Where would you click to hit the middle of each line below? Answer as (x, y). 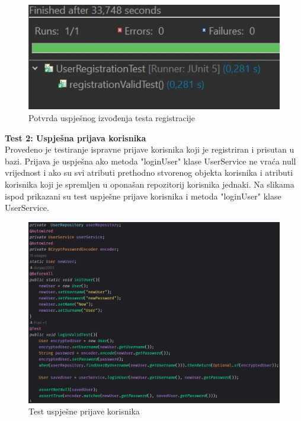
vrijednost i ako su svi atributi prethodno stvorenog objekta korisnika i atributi (149, 172)
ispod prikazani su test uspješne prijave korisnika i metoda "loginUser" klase (143, 196)
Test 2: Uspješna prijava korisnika (76, 137)
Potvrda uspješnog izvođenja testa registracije (112, 118)
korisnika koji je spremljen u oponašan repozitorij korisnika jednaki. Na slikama (150, 184)
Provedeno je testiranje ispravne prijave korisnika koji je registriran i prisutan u (150, 149)
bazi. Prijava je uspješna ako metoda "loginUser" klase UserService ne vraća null (150, 161)
